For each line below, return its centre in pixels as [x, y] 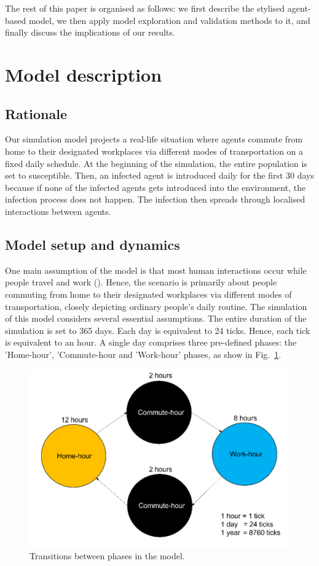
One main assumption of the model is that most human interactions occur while [156, 270]
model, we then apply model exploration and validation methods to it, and [169, 20]
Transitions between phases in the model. [107, 555]
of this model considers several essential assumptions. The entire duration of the [156, 318]
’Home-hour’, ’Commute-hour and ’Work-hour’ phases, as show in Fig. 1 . [143, 354]
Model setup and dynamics [93, 244]
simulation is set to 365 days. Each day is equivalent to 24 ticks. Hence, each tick [158, 330]
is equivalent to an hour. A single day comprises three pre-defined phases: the [151, 342]
